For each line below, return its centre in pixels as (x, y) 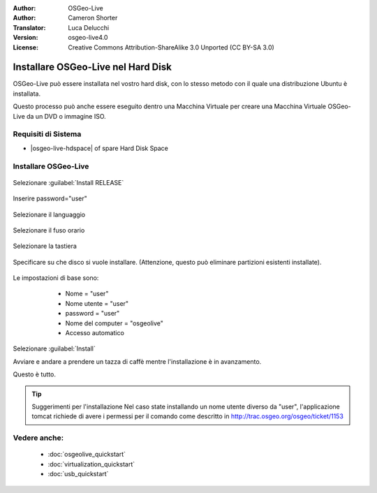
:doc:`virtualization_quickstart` (91, 464)
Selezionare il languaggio (49, 214)
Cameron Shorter (93, 18)
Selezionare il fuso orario (49, 230)
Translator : (29, 27)
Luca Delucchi (89, 27)
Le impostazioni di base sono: (56, 278)
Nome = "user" (87, 294)
